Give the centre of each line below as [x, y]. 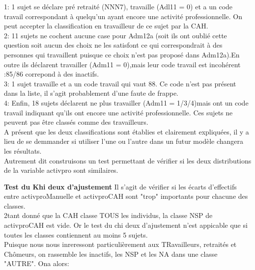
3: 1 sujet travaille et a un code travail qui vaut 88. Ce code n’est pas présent [120, 83]
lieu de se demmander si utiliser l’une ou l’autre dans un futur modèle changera [124, 141]
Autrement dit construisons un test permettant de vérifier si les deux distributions [128, 160]
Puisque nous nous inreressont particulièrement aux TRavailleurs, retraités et [120, 244]
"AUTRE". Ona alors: [37, 263]
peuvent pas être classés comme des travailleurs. [76, 122]
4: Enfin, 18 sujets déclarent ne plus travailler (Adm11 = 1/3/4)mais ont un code [126, 102]
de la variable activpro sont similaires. [61, 170]
